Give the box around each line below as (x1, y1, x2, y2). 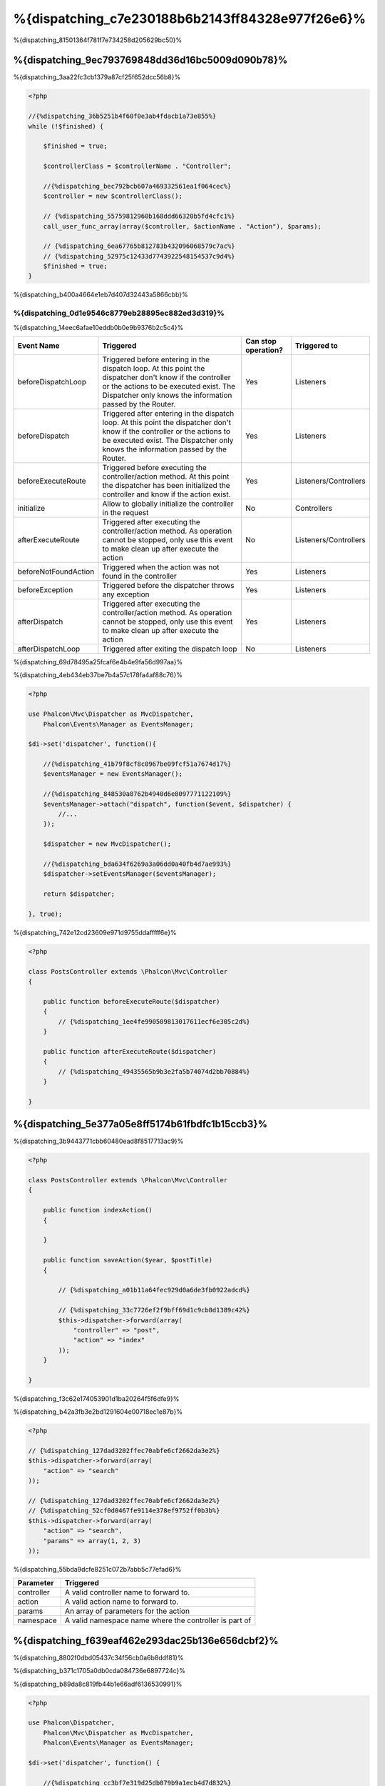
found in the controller (102, 571, 178, 581)
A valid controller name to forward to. (64, 1587, 190, 1597)
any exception (102, 589, 150, 599)
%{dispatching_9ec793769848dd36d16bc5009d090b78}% (13, 54, 288, 66)
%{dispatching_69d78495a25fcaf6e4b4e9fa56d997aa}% (13, 657, 183, 666)
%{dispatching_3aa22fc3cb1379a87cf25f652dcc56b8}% (13, 73, 181, 81)
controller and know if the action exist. (102, 489, 231, 499)
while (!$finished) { (28, 122, 104, 130)
